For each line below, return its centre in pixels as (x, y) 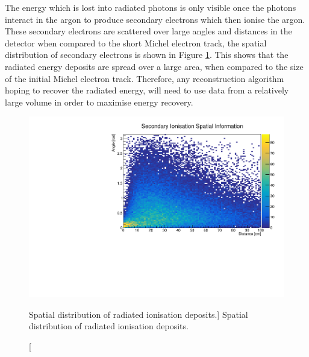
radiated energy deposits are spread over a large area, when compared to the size (154, 66)
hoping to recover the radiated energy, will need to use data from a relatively (147, 90)
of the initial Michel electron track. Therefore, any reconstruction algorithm (145, 78)
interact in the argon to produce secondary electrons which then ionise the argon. (155, 19)
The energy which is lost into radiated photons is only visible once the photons (151, 7)
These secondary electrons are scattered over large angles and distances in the (148, 31)
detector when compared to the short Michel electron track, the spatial (136, 43)
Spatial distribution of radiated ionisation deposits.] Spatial (139, 314)
